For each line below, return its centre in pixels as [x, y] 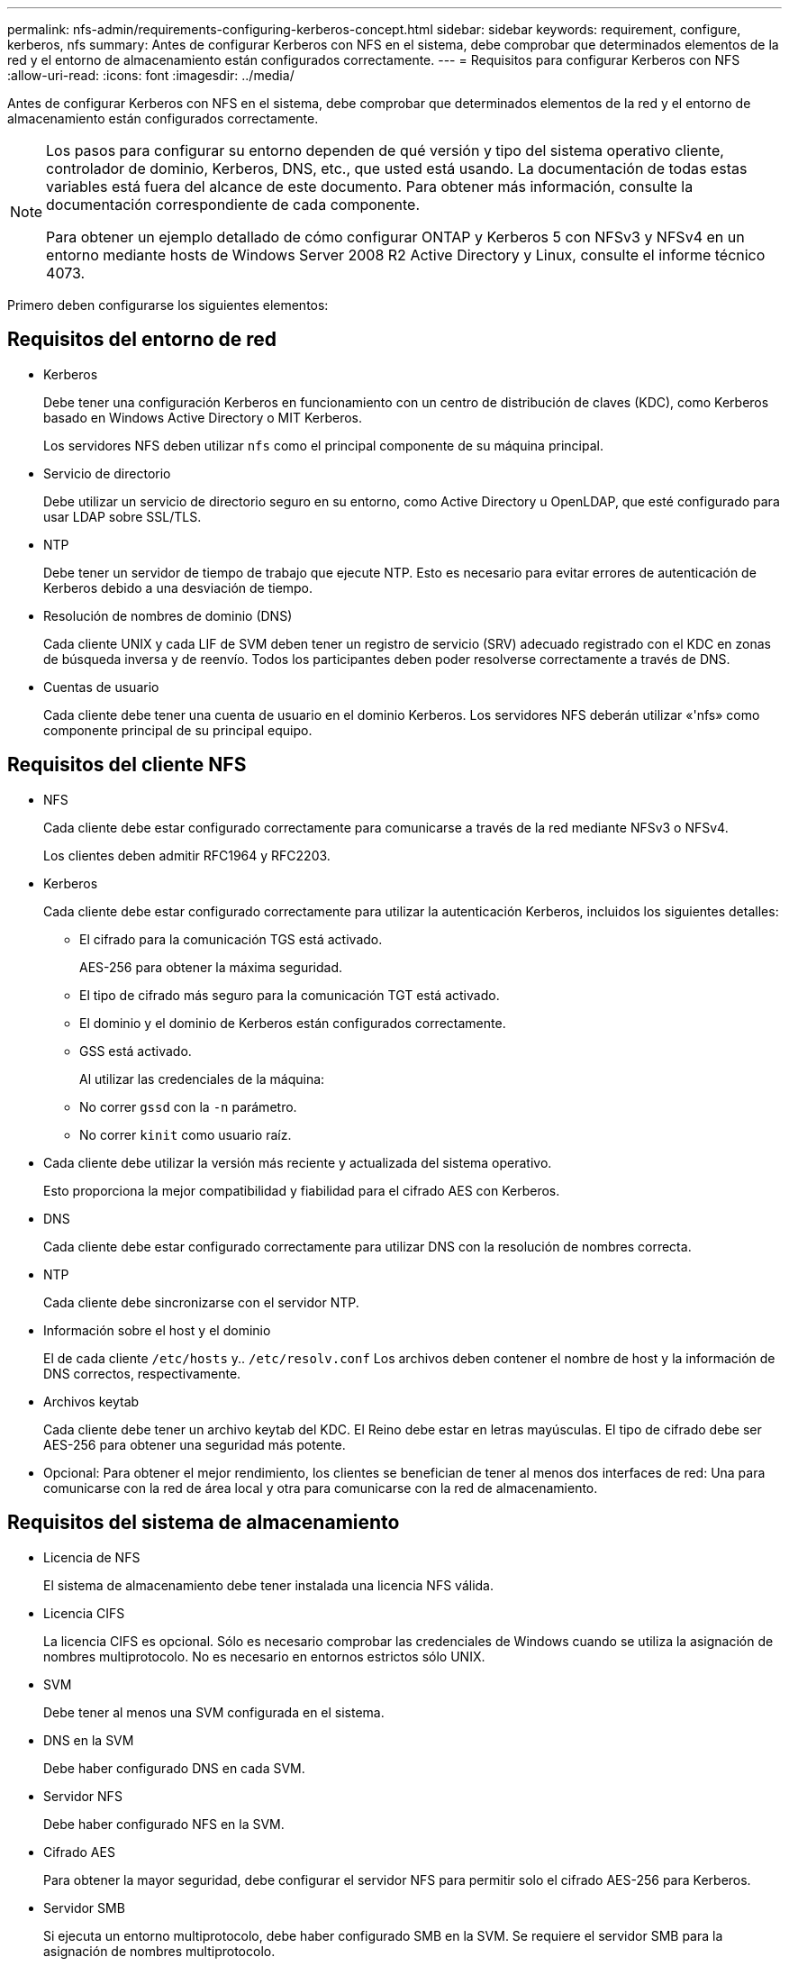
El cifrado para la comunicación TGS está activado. [231, 939]
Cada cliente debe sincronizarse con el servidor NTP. [201, 1302]
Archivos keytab [91, 1401]
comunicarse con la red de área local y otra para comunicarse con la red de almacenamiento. [321, 1488]
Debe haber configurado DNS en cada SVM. [174, 1768]
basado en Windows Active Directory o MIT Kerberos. [203, 417]
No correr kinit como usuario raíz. [186, 1134]
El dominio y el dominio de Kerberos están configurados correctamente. [293, 1023]
